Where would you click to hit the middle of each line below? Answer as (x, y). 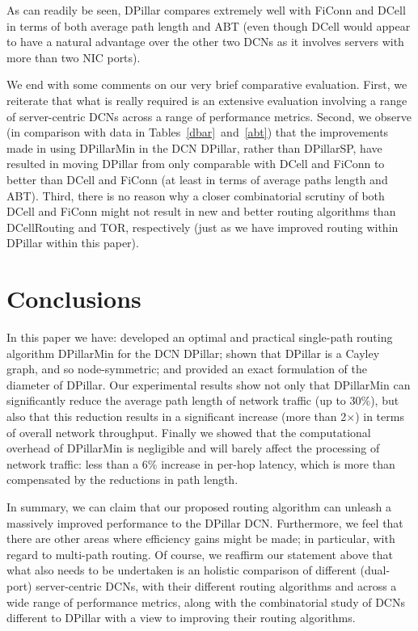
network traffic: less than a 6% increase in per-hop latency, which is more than (201, 463)
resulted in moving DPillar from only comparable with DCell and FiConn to (196, 164)
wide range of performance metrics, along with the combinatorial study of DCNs (206, 602)
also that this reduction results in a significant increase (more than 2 (177, 416)
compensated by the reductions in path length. (122, 480)
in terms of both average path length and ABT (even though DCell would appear (209, 25)
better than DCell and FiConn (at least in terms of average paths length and (197, 179)
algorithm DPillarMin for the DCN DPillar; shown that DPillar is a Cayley (193, 353)
